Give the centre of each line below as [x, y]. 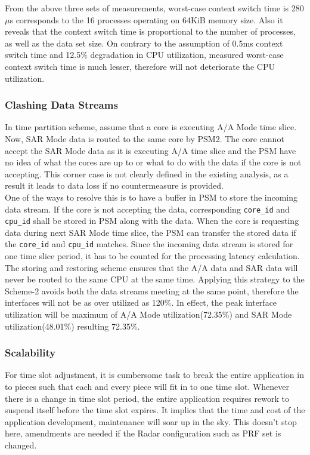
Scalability [30, 353]
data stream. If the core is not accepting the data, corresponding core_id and [147, 209]
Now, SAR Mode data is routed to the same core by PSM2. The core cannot [145, 138]
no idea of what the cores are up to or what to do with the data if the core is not [153, 162]
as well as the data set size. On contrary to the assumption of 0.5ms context [144, 43]
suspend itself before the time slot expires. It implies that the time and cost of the [155, 410]
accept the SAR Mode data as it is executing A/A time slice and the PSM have [151, 150]
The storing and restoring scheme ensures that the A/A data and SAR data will [151, 267]
